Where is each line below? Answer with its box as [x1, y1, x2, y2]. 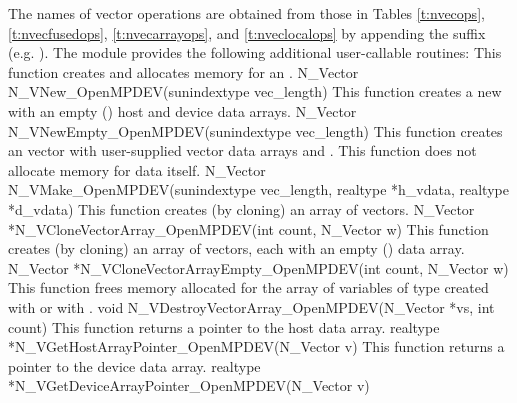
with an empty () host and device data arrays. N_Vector [8, 100, 357, 121]
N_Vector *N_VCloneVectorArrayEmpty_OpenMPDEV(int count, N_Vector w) [8, 257, 509, 278]
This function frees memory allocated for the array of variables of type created [8, 277, 489, 298]
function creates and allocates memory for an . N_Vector [8, 61, 359, 82]
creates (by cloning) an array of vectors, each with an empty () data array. [8, 238, 465, 259]
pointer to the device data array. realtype [8, 355, 261, 376]
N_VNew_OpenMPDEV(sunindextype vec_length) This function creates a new [8, 81, 502, 102]
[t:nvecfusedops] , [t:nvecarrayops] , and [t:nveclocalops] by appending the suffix [8, 22, 486, 43]
